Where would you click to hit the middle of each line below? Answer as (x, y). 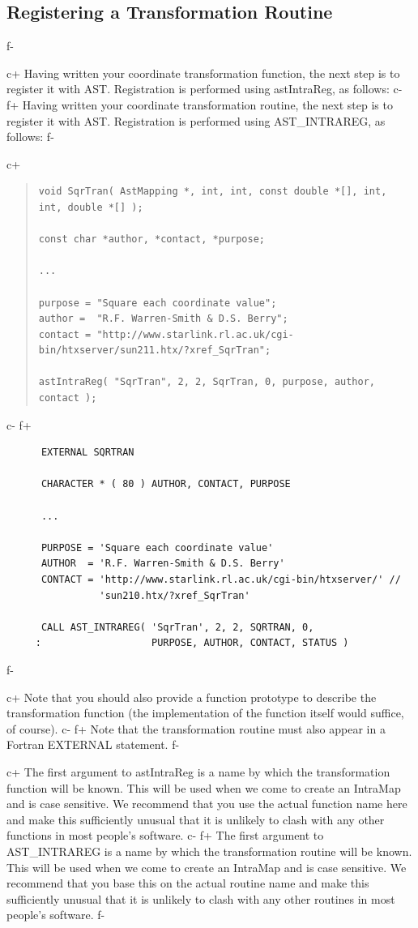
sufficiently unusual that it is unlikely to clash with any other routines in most (201, 898)
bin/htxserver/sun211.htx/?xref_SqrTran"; (155, 351)
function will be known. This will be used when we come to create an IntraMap (204, 787)
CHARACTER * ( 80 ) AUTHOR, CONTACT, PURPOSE (166, 484)
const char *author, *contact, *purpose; (151, 239)
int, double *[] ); (91, 207)
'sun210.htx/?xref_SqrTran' (175, 595)
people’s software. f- (56, 915)
